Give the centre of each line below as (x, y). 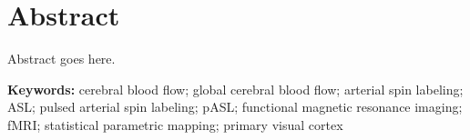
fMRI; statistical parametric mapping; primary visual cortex (175, 124)
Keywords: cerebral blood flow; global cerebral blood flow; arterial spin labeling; (235, 89)
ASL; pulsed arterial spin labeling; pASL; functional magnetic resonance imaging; (235, 107)
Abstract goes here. (61, 59)
